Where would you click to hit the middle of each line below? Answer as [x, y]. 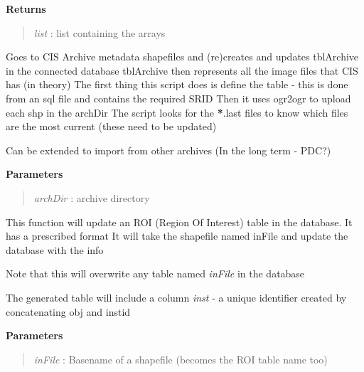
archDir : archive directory [92, 197]
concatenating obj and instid [68, 311]
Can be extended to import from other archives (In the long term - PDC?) [168, 150]
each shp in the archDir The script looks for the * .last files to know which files [177, 112]
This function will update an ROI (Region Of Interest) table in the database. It [179, 222]
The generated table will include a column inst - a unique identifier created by [176, 297]
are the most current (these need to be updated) [111, 126]
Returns [26, 9]
